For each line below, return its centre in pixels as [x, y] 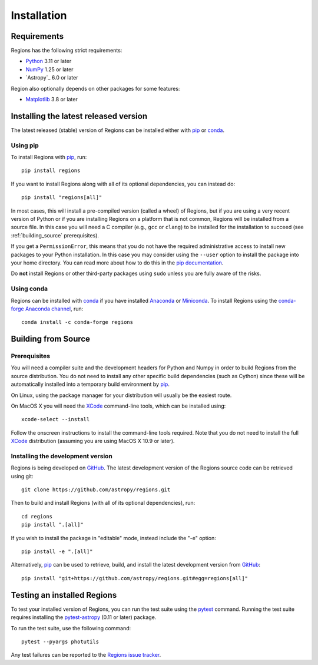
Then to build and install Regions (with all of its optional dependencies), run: [103, 503]
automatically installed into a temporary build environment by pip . [90, 384]
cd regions [37, 516]
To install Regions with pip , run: [49, 157]
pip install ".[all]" [52, 525]
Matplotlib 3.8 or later [52, 100]
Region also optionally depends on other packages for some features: [95, 88]
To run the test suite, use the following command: [71, 628]
